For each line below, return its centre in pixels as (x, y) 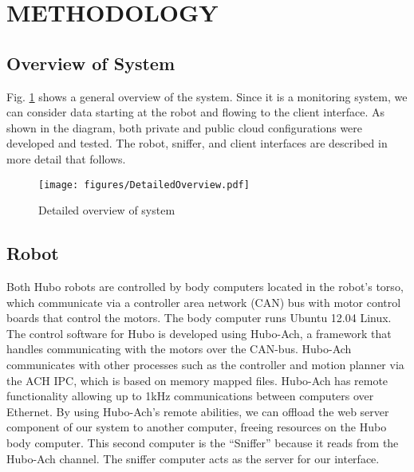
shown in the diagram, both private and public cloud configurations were (185, 127)
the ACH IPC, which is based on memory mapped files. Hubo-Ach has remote (197, 380)
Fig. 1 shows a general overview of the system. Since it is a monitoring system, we (207, 96)
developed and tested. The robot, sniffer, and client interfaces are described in (197, 143)
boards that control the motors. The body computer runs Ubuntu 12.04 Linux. (199, 318)
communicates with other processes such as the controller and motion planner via (205, 364)
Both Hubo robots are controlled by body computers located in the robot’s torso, (205, 286)
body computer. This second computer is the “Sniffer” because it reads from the (203, 442)
